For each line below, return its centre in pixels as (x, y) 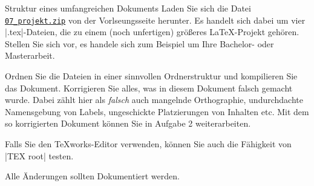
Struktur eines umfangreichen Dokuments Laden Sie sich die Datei (128, 8)
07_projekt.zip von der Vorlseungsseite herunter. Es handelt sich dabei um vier (155, 20)
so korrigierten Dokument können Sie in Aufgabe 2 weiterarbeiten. (128, 123)
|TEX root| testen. (39, 155)
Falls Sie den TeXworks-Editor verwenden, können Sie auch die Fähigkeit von (148, 144)
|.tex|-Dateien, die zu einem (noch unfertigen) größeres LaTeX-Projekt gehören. (152, 32)
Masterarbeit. (30, 55)
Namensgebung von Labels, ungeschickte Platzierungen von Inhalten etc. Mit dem (157, 111)
